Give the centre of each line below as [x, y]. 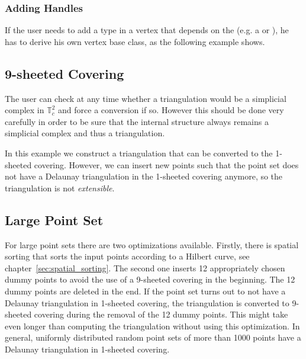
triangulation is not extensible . [60, 187]
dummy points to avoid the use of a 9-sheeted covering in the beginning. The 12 [150, 279]
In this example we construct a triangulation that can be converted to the [139, 153]
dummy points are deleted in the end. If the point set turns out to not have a [145, 291]
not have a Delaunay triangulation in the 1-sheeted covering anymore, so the [144, 176]
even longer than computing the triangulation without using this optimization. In [152, 326]
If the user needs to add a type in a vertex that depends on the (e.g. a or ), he [147, 30]
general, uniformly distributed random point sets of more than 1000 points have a [153, 337]
